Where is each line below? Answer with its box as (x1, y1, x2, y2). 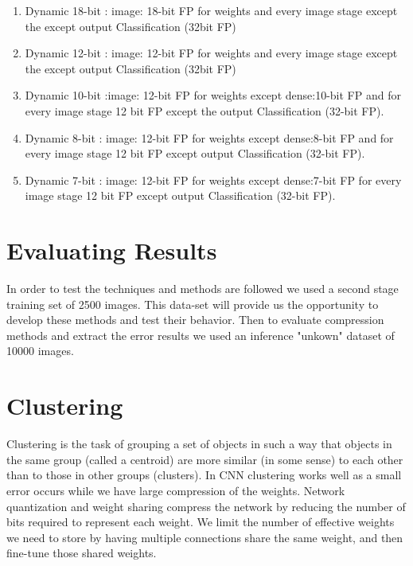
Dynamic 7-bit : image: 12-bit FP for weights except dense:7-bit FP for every (25, 171, 402, 188)
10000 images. (6, 342, 74, 359)
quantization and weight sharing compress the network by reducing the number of (6, 498, 406, 514)
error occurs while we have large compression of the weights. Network (6, 482, 345, 498)
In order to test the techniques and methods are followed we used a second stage (6, 280, 399, 297)
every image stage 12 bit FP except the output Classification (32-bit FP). (25, 102, 384, 119)
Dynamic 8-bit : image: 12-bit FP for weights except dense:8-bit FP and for (25, 129, 394, 146)
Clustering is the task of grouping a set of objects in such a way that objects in (6, 435, 392, 452)
